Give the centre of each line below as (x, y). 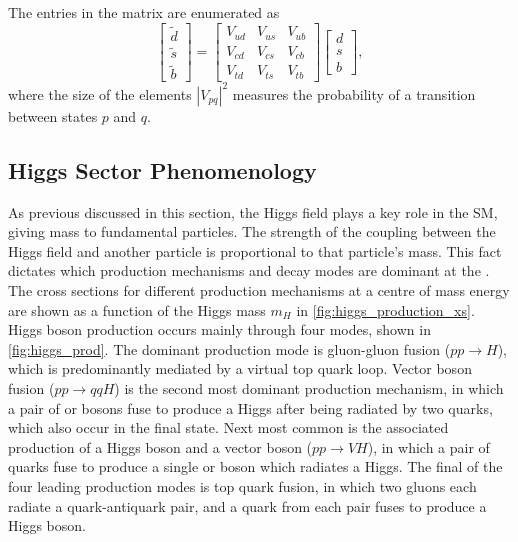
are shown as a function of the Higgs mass (137, 309)
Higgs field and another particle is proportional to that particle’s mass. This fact (255, 250)
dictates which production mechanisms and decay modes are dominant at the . (249, 270)
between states (53, 115)
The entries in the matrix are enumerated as (144, 12)
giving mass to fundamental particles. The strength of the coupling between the (252, 231)
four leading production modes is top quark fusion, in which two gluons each (242, 485)
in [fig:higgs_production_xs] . (385, 309)
